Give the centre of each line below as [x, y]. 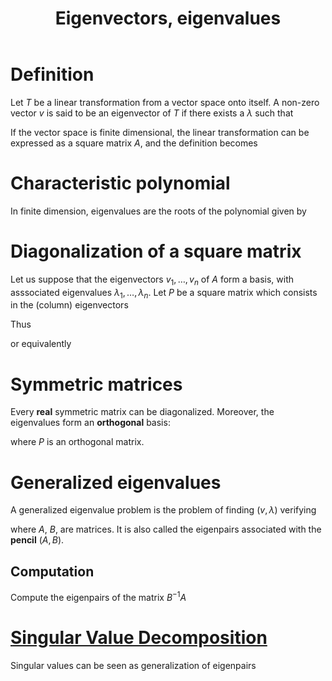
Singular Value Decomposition [139, 637]
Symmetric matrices [96, 384]
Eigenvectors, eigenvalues [168, 18]
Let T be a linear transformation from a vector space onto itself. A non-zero [165, 102]
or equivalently [41, 344]
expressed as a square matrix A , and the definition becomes [134, 143]
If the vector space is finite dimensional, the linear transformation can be [160, 132]
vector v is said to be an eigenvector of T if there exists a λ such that [152, 113]
